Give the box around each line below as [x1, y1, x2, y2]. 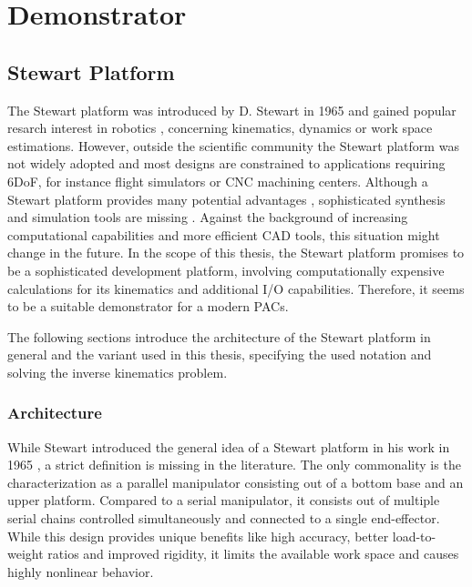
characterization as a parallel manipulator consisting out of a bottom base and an [7, 472, 464, 491]
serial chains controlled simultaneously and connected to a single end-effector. [7, 509, 440, 528]
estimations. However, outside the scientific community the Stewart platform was [7, 136, 459, 155]
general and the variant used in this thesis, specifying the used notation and [7, 345, 432, 364]
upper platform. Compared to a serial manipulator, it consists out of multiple [7, 491, 440, 510]
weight [7, 544, 44, 563]
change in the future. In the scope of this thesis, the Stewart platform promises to [7, 243, 465, 262]
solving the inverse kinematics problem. [7, 362, 228, 381]
